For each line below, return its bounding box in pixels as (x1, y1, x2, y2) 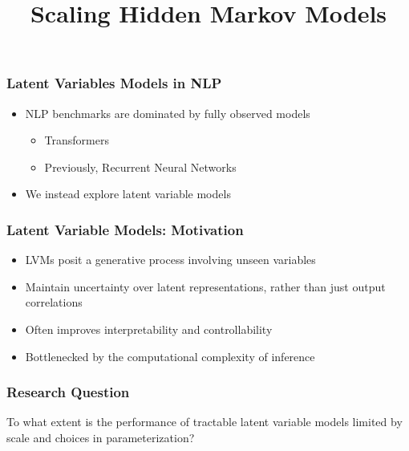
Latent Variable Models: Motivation (6, 219, 244, 239)
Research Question (6, 382, 130, 402)
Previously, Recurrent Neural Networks (44, 158, 237, 175)
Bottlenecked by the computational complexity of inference (25, 347, 315, 364)
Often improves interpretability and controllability (25, 321, 273, 338)
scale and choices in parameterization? (6, 429, 195, 446)
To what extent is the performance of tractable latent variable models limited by (6, 413, 403, 430)
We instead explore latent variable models (25, 185, 231, 202)
